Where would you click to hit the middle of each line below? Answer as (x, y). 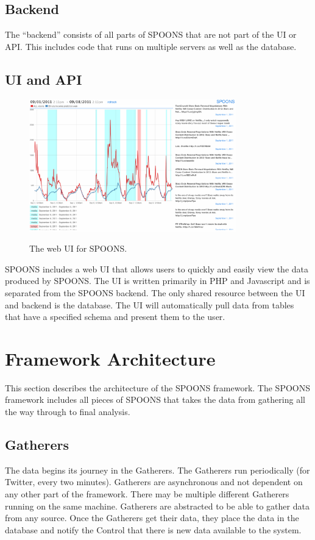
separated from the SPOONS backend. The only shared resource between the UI (155, 292)
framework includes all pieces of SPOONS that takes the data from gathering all (155, 400)
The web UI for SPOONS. (78, 248)
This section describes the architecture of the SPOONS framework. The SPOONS (158, 387)
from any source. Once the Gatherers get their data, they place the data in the (152, 518)
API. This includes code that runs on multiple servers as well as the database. (151, 46)
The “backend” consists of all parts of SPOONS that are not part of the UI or (151, 34)
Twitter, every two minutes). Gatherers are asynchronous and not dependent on (154, 482)
